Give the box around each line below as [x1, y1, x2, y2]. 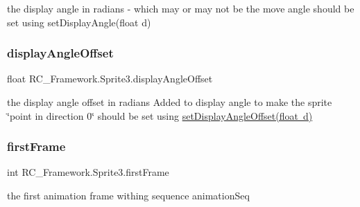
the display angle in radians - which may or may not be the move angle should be [7, 1, 354, 15]
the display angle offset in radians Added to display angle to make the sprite [7, 95, 332, 109]
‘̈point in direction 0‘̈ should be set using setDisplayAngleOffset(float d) [7, 108, 313, 123]
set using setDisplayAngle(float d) [7, 15, 151, 29]
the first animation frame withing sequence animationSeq [7, 188, 250, 202]
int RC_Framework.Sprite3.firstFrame [7, 165, 169, 179]
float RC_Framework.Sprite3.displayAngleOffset [7, 71, 213, 86]
